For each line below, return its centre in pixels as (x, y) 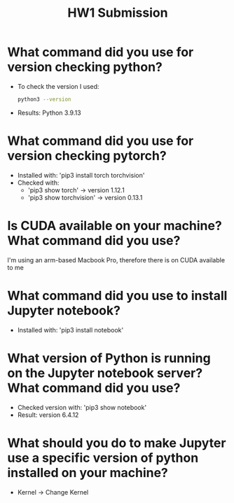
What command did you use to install (117, 296)
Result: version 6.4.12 (48, 415)
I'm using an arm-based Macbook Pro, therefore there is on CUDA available (116, 260)
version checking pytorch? (87, 156)
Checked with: (38, 183)
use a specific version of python (103, 458)
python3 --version (44, 99)
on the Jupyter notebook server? (105, 373)
